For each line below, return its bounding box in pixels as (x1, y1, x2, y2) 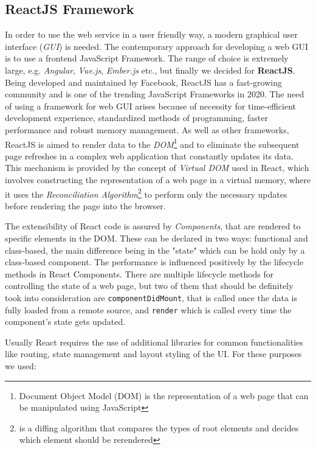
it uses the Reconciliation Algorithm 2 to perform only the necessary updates (5, 186, 287, 200)
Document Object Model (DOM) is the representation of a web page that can (19, 389, 309, 402)
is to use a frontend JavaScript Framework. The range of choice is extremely (5, 52, 289, 64)
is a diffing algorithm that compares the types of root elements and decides (19, 421, 299, 434)
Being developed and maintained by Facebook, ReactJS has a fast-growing (5, 75, 282, 88)
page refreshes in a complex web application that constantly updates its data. (5, 149, 294, 162)
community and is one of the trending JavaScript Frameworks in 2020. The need (5, 88, 304, 100)
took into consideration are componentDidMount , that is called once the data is (5, 291, 297, 304)
